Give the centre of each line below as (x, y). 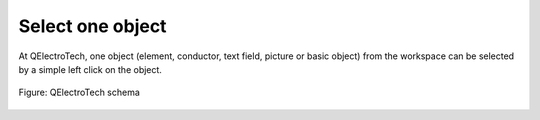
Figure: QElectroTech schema (79, 92)
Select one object (92, 26)
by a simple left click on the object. (90, 69)
